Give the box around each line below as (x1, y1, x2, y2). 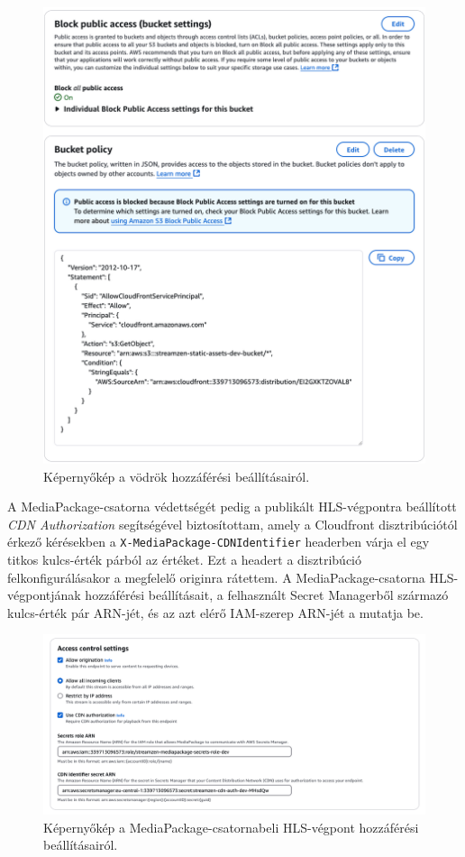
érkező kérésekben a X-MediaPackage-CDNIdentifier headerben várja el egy (7, 532, 430, 551)
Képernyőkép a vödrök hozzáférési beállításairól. (43, 466, 310, 485)
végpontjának (7, 585, 81, 604)
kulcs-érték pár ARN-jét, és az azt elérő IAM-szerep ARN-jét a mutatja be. (7, 603, 424, 622)
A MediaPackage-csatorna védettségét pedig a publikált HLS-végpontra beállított (7, 497, 457, 516)
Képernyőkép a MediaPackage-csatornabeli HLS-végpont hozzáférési (43, 817, 419, 836)
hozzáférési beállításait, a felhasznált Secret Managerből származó (85, 585, 449, 604)
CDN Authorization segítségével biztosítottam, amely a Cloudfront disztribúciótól (7, 514, 458, 533)
